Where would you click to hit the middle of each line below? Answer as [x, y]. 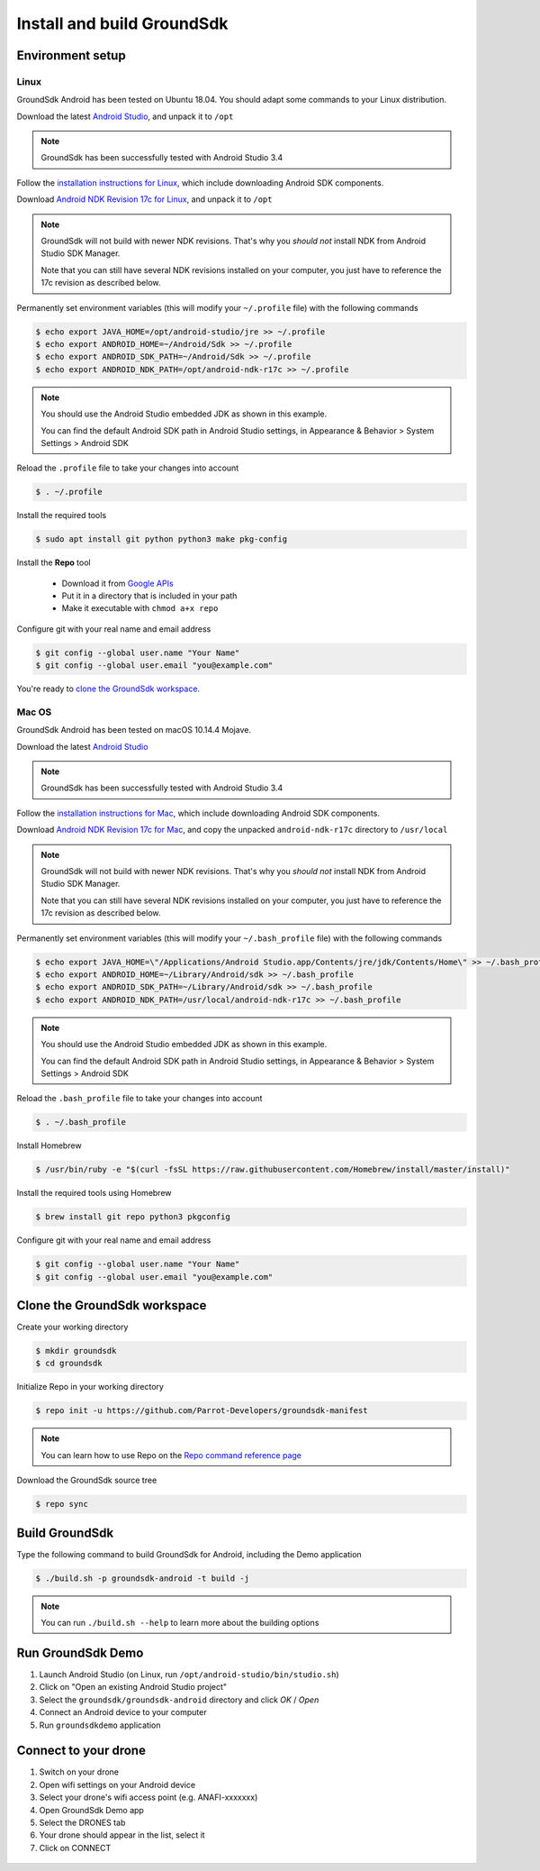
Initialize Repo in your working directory [90, 1387]
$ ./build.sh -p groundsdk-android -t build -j [142, 1578]
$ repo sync [62, 1504]
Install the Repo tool [54, 562]
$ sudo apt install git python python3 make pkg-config [162, 539]
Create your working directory [72, 1327]
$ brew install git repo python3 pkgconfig [133, 1217]
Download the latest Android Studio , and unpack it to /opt [125, 116]
